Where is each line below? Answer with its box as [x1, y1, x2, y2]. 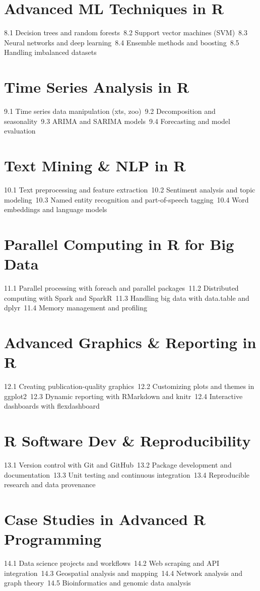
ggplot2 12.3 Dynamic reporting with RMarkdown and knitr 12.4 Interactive [4, 390, 243, 401]
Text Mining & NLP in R [4, 155, 186, 175]
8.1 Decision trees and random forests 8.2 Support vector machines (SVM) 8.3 [4, 27, 247, 38]
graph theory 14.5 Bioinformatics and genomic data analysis [4, 577, 191, 588]
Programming [4, 529, 101, 549]
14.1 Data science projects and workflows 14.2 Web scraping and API [4, 558, 220, 568]
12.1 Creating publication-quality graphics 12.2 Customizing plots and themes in [4, 381, 254, 391]
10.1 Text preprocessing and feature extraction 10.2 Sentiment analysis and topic [4, 184, 255, 194]
